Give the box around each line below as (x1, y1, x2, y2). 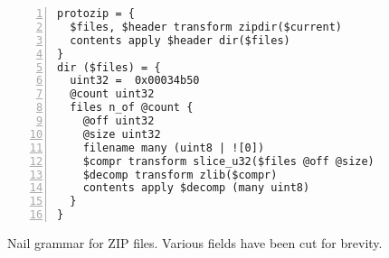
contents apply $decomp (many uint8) (82, 181, 310, 195)
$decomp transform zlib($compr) (82, 168, 278, 181)
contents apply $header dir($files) (70, 33, 290, 47)
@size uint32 (82, 127, 161, 141)
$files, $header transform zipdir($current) (70, 20, 342, 33)
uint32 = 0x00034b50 (70, 74, 200, 88)
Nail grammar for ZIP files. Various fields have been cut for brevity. (7, 234, 383, 252)
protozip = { (57, 7, 135, 20)
